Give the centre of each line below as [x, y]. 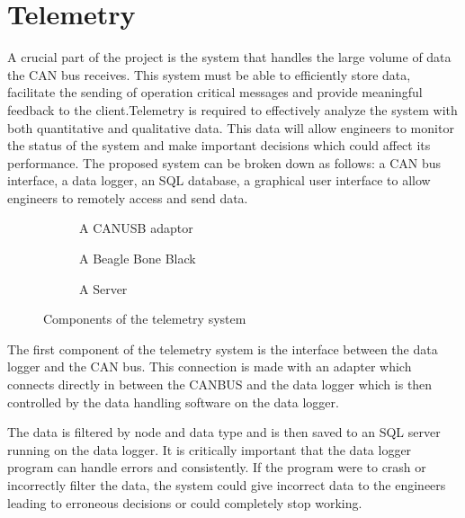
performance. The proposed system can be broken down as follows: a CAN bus [224, 162]
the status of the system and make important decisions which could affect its [219, 145]
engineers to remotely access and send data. [128, 197]
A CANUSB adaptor [136, 228]
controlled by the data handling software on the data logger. [173, 402]
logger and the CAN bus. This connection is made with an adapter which [210, 366]
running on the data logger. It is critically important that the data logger [210, 449]
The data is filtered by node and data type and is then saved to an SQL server [224, 432]
